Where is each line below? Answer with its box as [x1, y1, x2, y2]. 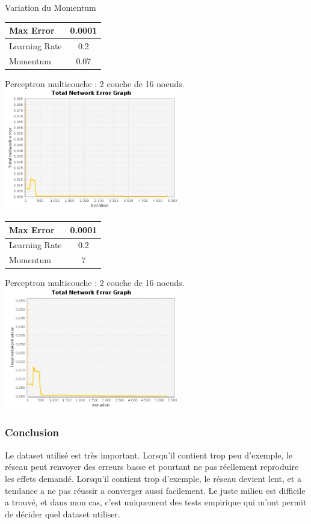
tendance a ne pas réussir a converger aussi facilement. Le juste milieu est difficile [5, 484, 306, 496]
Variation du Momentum [5, 1, 96, 13]
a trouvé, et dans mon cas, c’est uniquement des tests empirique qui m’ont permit [5, 496, 307, 508]
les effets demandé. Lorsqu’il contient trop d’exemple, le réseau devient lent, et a [5, 472, 301, 484]
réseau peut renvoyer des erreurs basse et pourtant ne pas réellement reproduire [5, 460, 299, 473]
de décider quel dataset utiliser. [5, 507, 120, 520]
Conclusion [5, 425, 59, 440]
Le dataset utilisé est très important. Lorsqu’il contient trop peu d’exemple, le [5, 448, 293, 461]
